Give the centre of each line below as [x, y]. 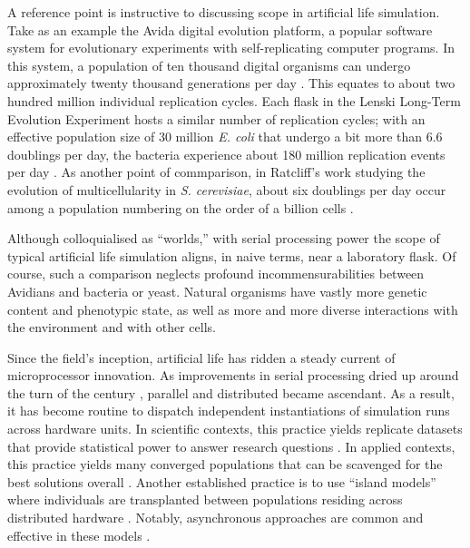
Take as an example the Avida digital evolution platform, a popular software [220, 29]
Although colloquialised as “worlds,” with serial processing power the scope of [224, 238]
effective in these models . [79, 535]
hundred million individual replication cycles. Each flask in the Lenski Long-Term [234, 100]
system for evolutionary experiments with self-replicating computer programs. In [231, 48]
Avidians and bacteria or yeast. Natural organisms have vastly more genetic [217, 291]
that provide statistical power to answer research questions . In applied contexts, [231, 446]
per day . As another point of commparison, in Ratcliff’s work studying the [216, 172]
